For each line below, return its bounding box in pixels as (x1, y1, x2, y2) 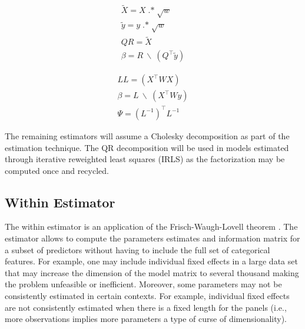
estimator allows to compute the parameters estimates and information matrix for (5, 232, 300, 244)
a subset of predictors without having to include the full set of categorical (5, 243, 270, 256)
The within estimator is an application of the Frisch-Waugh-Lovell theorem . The (5, 220, 298, 233)
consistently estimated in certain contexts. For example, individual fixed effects (5, 290, 290, 302)
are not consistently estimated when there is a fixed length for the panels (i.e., (5, 301, 287, 313)
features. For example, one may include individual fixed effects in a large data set (5, 255, 298, 267)
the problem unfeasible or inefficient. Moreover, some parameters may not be (5, 278, 282, 290)
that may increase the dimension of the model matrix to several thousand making (5, 266, 299, 278)
